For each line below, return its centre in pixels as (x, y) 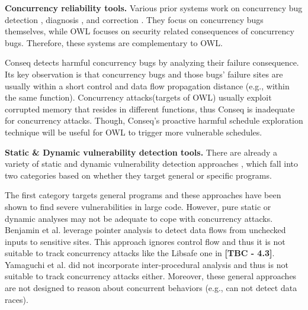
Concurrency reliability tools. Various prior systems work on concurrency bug (154, 8)
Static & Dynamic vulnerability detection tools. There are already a (141, 152)
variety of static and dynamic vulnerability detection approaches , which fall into (151, 164)
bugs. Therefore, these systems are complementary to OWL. (114, 42)
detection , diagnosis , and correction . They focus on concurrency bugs (134, 19)
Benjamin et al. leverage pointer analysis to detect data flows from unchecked (145, 230)
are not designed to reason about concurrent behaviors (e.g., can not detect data (151, 288)
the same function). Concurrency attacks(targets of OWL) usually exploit (138, 97)
